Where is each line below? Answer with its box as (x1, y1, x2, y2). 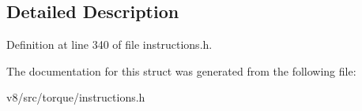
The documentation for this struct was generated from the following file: (6, 62, 356, 79)
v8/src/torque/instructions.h (6, 89, 145, 105)
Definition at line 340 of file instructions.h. (6, 36, 213, 53)
